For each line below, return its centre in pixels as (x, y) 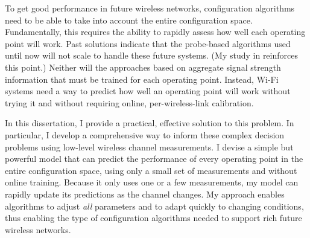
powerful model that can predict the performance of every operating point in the (154, 159)
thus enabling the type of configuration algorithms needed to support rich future (153, 218)
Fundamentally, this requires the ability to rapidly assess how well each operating (155, 32)
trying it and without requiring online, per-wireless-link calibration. (129, 102)
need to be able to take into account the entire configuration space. (129, 20)
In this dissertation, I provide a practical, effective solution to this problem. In (150, 123)
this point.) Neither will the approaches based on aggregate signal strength (143, 67)
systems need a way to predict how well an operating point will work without (148, 91)
